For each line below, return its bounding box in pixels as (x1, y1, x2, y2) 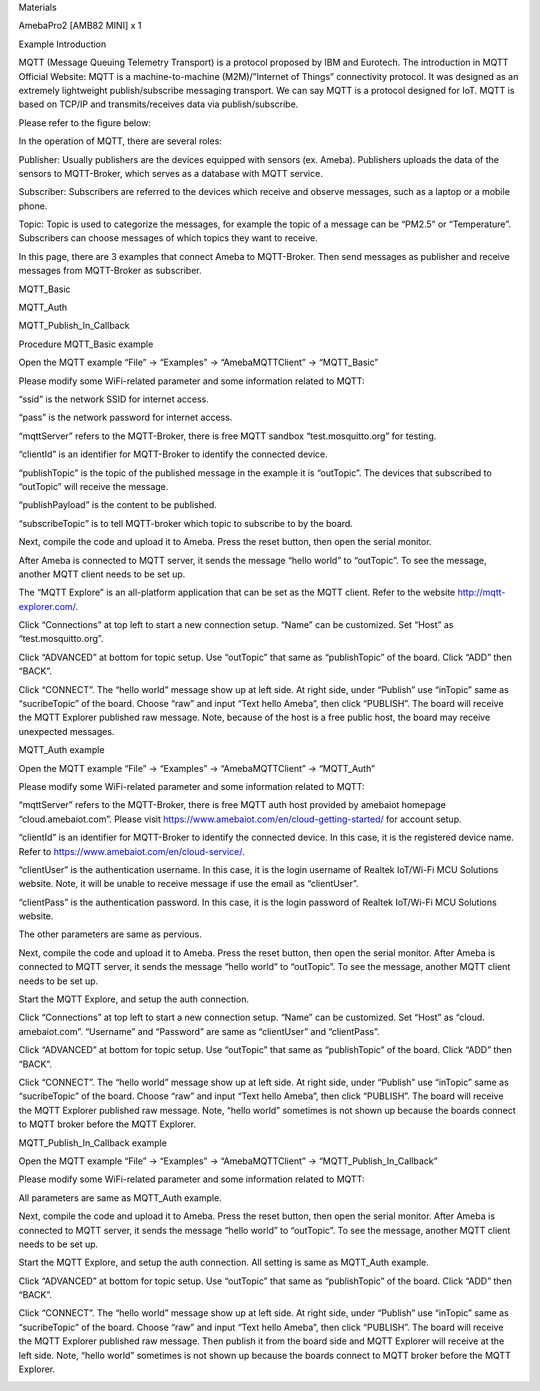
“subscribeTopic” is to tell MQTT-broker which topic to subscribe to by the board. (18, 517, 354, 529)
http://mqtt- (457, 586, 506, 599)
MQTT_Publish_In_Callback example (18, 1136, 167, 1149)
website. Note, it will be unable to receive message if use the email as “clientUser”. (18, 878, 359, 890)
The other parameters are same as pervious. (18, 928, 202, 940)
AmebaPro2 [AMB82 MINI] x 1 (18, 20, 142, 32)
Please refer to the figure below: (18, 116, 152, 129)
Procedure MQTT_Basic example (18, 338, 154, 350)
